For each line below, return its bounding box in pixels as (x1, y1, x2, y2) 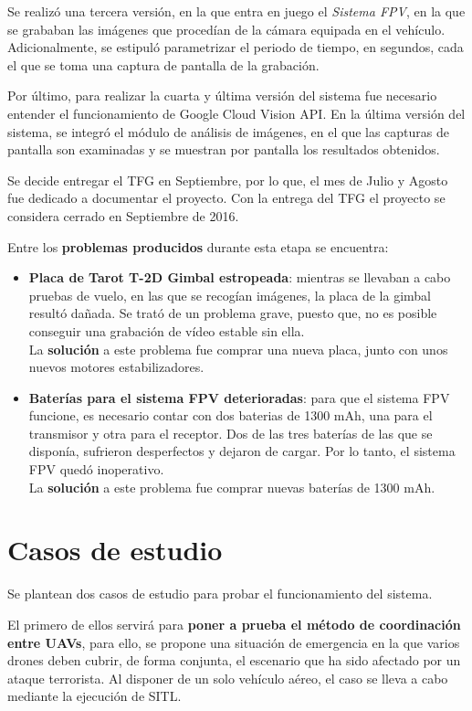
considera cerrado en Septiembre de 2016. (7, 206, 239, 225)
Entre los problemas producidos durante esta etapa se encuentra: (7, 237, 389, 256)
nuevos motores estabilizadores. (28, 357, 205, 377)
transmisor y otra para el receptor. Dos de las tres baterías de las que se (28, 423, 433, 442)
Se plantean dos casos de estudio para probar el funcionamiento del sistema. (7, 584, 433, 603)
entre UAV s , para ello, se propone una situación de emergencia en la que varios (7, 632, 460, 652)
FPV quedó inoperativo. (28, 460, 164, 479)
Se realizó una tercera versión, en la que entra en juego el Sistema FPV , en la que (7, 2, 466, 20)
